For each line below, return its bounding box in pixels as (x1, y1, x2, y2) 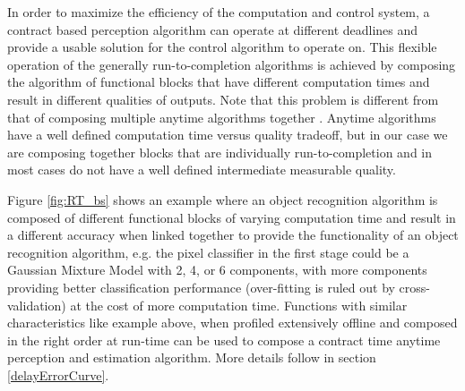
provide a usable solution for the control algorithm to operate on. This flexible (7, 38, 437, 56)
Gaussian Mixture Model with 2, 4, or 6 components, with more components (7, 260, 427, 279)
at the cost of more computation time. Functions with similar (70, 295, 408, 314)
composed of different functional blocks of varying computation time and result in (7, 208, 456, 226)
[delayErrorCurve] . (7, 365, 109, 384)
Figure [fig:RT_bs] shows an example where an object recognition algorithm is (7, 190, 438, 208)
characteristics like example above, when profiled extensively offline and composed (7, 313, 458, 332)
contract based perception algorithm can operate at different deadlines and (7, 20, 418, 38)
